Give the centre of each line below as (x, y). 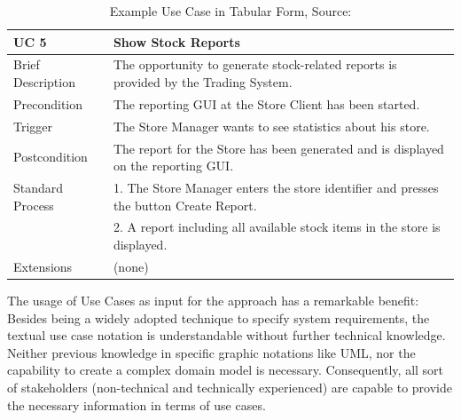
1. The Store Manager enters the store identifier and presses (276, 187)
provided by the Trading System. (203, 82)
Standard (39, 187)
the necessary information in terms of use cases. (137, 404)
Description (44, 82)
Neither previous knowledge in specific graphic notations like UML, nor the (211, 352)
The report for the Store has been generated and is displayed (278, 148)
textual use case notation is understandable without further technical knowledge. (227, 335)
